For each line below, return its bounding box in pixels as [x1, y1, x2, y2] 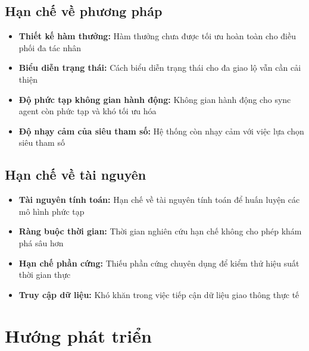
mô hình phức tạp [18, 205, 85, 217]
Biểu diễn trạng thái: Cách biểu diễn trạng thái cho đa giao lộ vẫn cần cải [18, 61, 301, 74]
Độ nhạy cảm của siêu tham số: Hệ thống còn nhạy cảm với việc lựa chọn [18, 124, 304, 137]
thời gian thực [18, 268, 71, 281]
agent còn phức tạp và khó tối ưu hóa [18, 105, 157, 117]
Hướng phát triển [5, 323, 152, 347]
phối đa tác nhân [18, 41, 82, 54]
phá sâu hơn [18, 236, 64, 249]
